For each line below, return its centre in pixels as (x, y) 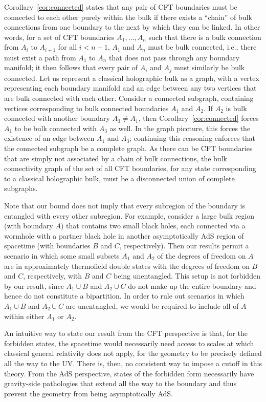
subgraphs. (21, 188)
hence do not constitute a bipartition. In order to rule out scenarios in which (124, 296)
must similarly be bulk (209, 67)
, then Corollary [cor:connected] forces (198, 118)
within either (24, 316)
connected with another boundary (57, 118)
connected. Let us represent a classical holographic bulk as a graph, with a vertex (132, 78)
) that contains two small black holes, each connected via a (153, 226)
